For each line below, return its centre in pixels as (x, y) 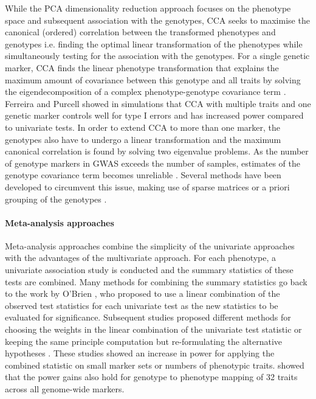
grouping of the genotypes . (56, 199)
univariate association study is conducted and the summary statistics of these (149, 270)
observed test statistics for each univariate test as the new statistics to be (142, 305)
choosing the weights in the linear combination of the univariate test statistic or (153, 329)
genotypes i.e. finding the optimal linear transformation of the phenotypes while (154, 43)
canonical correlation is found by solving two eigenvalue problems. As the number (157, 151)
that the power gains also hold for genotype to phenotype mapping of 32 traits (151, 377)
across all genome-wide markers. (65, 389)
